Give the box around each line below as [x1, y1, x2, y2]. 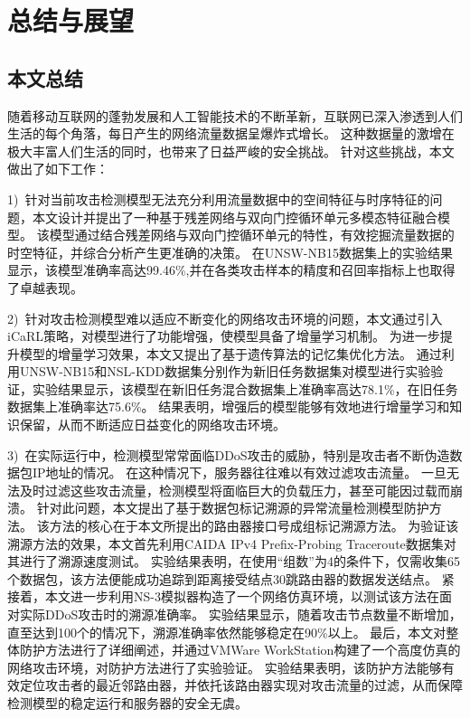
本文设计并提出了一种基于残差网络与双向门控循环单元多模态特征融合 [32, 207, 437, 226]
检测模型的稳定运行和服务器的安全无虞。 [7, 693, 248, 712]
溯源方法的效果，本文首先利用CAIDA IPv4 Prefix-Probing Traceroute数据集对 [7, 534, 456, 553]
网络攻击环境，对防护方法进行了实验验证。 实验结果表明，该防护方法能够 [7, 657, 442, 676]
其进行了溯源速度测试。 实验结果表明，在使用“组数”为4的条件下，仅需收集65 [7, 552, 460, 571]
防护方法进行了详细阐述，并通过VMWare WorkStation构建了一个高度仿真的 [19, 640, 461, 659]
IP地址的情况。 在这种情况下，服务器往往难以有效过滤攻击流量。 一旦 [32, 463, 446, 482]
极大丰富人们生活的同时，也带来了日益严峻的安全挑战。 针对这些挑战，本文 [7, 141, 455, 160]
